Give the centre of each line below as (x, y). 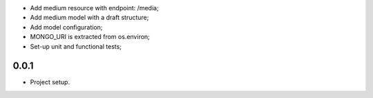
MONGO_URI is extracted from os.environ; (90, 37)
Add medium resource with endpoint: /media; (94, 8)
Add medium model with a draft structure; (89, 18)
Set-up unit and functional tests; (76, 46)
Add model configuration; (66, 27)
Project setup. (50, 82)
